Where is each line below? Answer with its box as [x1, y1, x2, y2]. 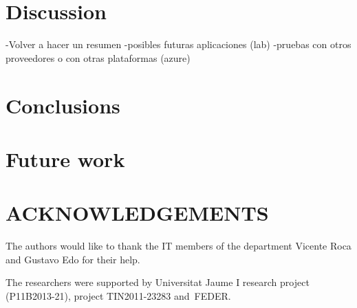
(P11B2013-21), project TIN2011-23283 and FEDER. [6, 288, 231, 302]
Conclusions [6, 91, 120, 119]
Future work [6, 144, 125, 173]
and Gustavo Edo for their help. [6, 252, 140, 266]
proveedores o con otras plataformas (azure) [6, 50, 191, 65]
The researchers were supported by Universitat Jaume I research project [6, 275, 310, 289]
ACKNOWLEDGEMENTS [6, 199, 269, 227]
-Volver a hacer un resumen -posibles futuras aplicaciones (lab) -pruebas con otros [6, 37, 351, 52]
